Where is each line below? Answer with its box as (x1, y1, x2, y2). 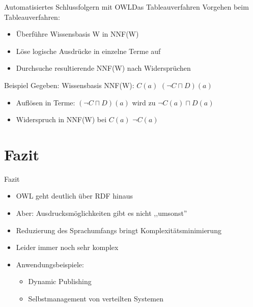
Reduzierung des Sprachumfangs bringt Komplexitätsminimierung (16, 225, 221, 235)
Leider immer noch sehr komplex (16, 242, 119, 253)
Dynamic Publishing (28, 276, 92, 287)
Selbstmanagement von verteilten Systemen (28, 293, 163, 304)
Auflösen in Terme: (16, 97, 75, 107)
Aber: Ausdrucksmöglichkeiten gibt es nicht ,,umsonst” (16, 208, 187, 218)
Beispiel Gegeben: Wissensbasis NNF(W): (4, 79, 134, 90)
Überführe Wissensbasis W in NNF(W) (16, 29, 139, 39)
